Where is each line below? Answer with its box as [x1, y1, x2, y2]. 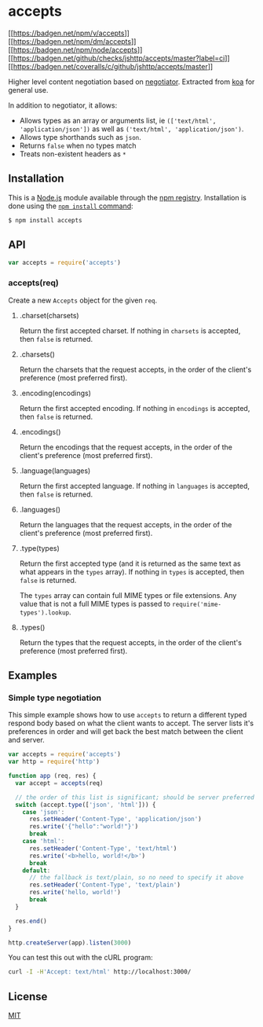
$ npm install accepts [8, 216, 82, 224]
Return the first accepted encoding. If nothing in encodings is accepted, [19, 403, 250, 413]
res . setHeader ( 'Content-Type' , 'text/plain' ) [28, 881, 181, 889]
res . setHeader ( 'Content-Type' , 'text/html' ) [28, 844, 177, 853]
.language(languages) [19, 466, 91, 475]
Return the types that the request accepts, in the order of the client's [19, 637, 242, 647]
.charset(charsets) [19, 310, 80, 320]
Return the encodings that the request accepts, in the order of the [19, 442, 233, 452]
